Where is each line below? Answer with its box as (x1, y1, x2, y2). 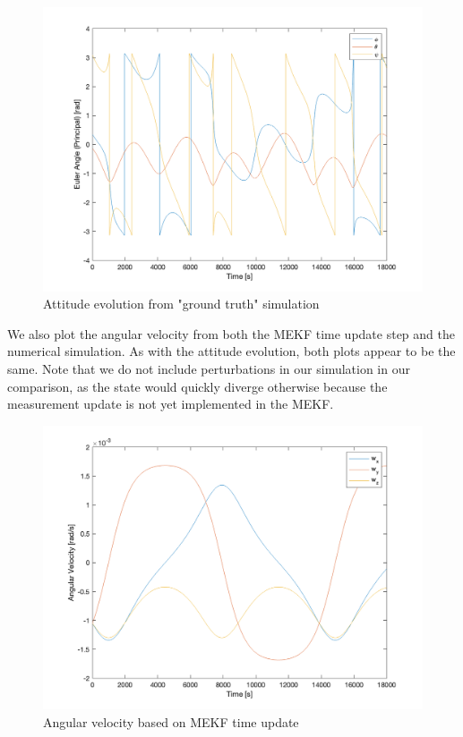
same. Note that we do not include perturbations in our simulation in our (7, 359, 410, 377)
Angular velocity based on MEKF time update (43, 712, 299, 731)
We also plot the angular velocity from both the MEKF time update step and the (7, 324, 455, 343)
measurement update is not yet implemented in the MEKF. (7, 394, 334, 413)
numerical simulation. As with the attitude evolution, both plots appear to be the (7, 342, 456, 360)
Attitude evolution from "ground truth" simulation (43, 294, 320, 313)
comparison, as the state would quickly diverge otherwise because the (7, 377, 388, 395)
